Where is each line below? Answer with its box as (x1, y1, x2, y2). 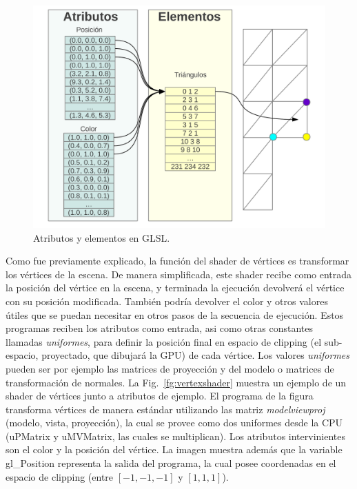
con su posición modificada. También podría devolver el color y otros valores (6, 293, 328, 308)
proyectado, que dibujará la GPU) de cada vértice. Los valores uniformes (41, 348, 350, 362)
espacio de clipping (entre (6, 469, 114, 483)
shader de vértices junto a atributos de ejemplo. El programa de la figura (6, 388, 314, 403)
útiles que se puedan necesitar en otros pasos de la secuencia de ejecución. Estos (6, 307, 344, 322)
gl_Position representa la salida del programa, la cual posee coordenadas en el (6, 456, 336, 470)
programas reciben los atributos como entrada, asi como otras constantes (6, 321, 314, 335)
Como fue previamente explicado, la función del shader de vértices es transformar (6, 253, 349, 268)
